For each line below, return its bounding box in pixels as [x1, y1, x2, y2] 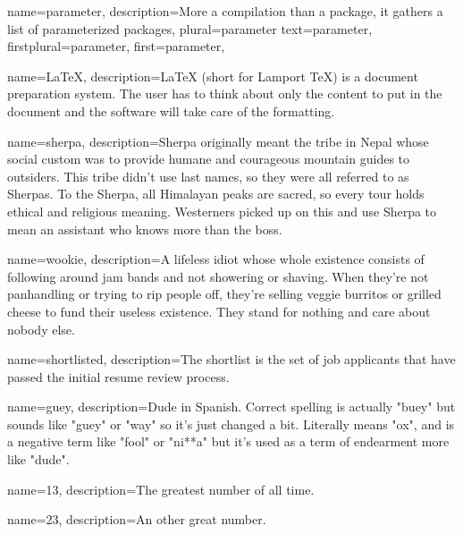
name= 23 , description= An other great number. [7, 510, 266, 529]
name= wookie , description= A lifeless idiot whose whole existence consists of [7, 250, 425, 268]
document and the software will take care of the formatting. [7, 101, 335, 120]
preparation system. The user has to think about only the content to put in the [7, 84, 442, 103]
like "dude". [7, 450, 70, 469]
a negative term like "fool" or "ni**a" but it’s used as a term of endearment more [7, 432, 450, 451]
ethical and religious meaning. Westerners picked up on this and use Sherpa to [7, 201, 437, 220]
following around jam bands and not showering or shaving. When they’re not [7, 267, 429, 285]
